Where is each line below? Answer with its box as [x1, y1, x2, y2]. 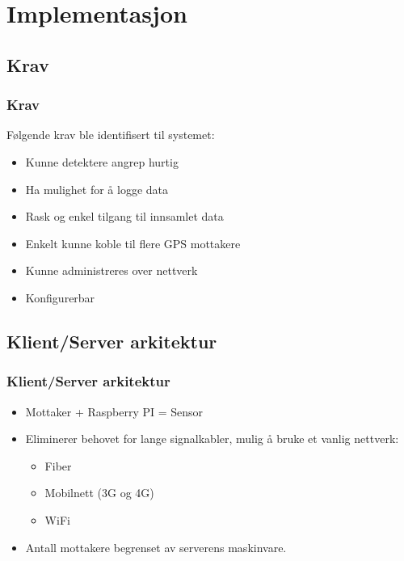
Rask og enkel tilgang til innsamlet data [25, 208, 224, 225]
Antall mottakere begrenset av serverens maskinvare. [25, 538, 287, 555]
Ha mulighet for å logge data [25, 180, 169, 197]
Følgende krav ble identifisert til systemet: [6, 126, 215, 143]
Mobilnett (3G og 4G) [44, 484, 154, 501]
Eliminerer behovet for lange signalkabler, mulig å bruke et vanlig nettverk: [25, 430, 399, 447]
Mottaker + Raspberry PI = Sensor [25, 403, 204, 420]
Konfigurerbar [25, 289, 95, 306]
